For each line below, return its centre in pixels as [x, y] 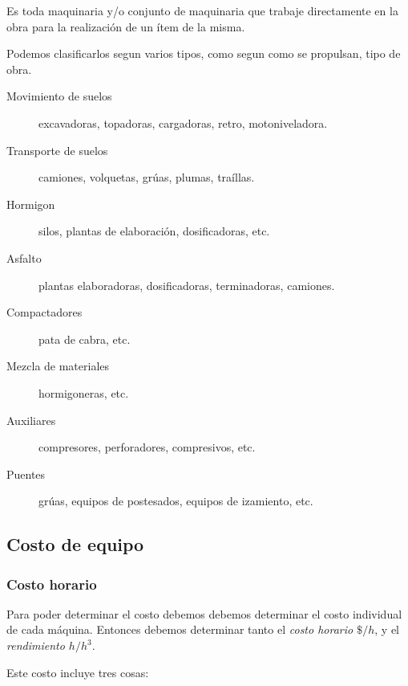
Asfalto [24, 257]
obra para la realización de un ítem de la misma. [126, 26]
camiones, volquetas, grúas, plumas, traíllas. [147, 177]
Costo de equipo [75, 544]
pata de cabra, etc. [85, 339]
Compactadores [44, 312]
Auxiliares [31, 420]
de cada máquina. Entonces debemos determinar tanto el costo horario [180, 629]
